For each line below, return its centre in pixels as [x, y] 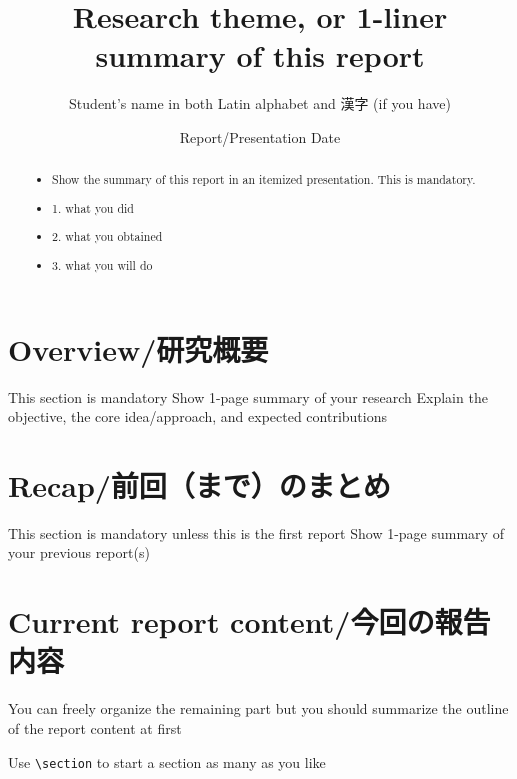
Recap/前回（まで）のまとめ [199, 484]
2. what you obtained [107, 236]
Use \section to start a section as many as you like [167, 761]
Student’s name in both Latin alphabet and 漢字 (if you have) [260, 103]
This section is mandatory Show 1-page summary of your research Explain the [248, 396]
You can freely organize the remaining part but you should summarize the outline [258, 708]
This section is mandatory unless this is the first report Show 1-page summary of [256, 532]
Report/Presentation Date [260, 136]
